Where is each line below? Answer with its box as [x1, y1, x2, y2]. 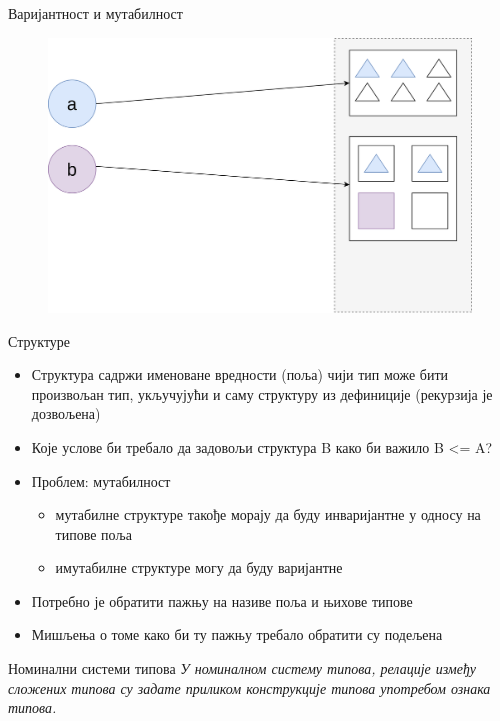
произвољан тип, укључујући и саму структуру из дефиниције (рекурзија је [31, 383, 493, 404]
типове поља [55, 523, 132, 544]
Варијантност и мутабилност [8, 3, 183, 23]
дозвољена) [31, 403, 101, 424]
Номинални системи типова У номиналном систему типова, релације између [8, 658, 476, 679]
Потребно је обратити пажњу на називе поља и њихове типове [31, 590, 413, 611]
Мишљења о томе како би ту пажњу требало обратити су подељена [31, 624, 443, 645]
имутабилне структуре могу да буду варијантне [55, 557, 343, 578]
